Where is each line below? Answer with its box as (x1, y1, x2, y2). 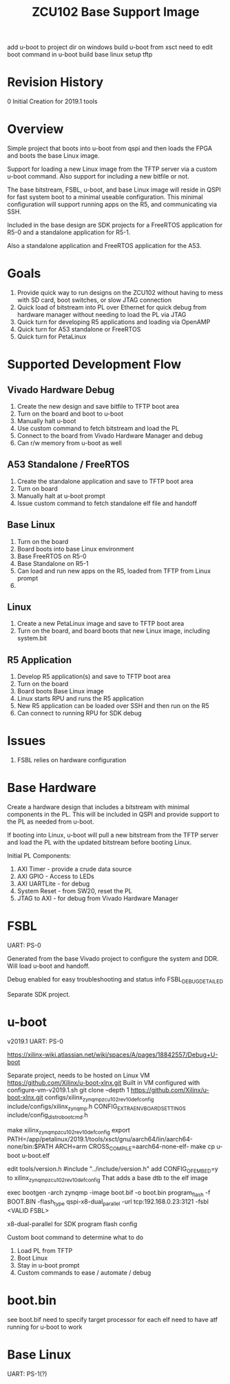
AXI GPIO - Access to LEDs (17, 873, 95, 881)
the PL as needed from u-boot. (7, 817, 94, 826)
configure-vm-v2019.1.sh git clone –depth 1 (7, 1086, 129, 1094)
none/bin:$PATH (7, 1142, 54, 1150)
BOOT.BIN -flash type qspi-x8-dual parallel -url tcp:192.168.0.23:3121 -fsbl (7, 1197, 209, 1207)
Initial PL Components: (7, 852, 71, 860)
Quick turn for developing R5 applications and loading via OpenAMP (17, 318, 211, 326)
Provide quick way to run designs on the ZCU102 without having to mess (17, 289, 224, 296)
